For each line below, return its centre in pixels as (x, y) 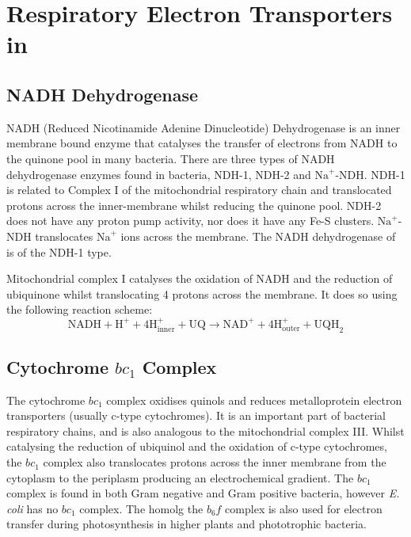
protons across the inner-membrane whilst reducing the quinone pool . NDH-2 (194, 205)
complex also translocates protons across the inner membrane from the (215, 462)
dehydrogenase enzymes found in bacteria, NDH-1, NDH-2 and (159, 174)
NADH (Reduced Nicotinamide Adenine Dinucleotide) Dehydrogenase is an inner (204, 127)
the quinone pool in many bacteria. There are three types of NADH (171, 158)
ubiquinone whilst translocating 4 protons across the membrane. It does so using (202, 293)
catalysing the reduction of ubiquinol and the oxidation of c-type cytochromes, (197, 446)
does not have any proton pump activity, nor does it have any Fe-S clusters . (190, 221)
